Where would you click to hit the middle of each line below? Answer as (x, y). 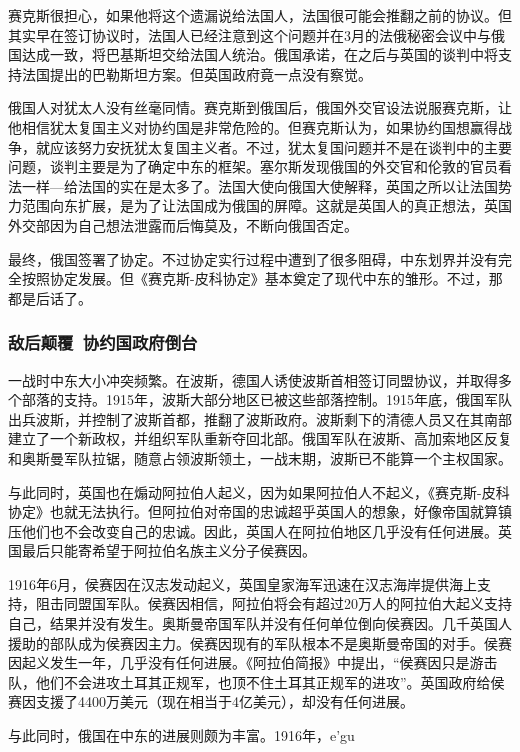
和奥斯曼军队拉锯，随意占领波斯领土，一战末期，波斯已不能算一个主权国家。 (260, 457)
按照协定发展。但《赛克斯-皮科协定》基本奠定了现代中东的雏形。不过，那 (262, 278)
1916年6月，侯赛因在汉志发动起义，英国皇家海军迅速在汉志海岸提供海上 (242, 583)
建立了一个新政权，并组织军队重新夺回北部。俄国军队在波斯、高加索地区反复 (260, 438)
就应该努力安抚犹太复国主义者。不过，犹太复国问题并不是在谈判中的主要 (273, 146)
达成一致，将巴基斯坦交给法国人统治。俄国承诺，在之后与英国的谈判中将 (259, 54)
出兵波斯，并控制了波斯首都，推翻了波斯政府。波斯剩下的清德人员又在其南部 (260, 418)
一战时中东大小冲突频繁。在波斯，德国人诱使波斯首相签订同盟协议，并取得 (253, 379)
